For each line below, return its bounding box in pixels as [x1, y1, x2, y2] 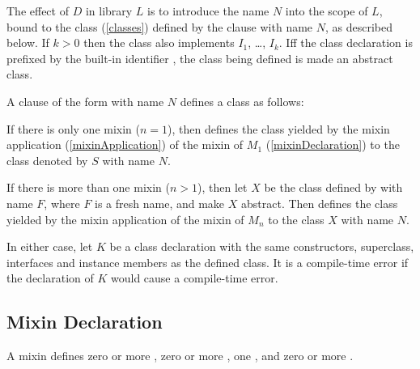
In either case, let [6, 238, 93, 255]
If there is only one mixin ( [6, 120, 141, 137]
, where [44, 194, 80, 211]
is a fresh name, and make [95, 194, 225, 211]
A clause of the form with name [6, 92, 164, 109]
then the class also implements [83, 34, 235, 51]
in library [85, 2, 133, 19]
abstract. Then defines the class [240, 194, 398, 211]
